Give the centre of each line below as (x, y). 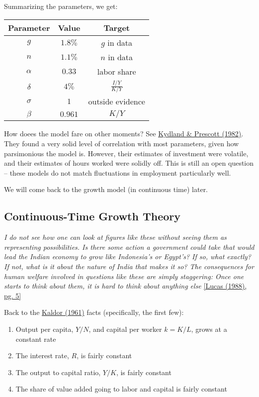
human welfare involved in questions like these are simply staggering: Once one (124, 276)
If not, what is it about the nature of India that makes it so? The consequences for (129, 266)
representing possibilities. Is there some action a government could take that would (129, 247)
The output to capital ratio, (58, 372)
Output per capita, (44, 329)
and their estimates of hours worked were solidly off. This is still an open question (129, 163)
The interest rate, (42, 355)
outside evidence (117, 101)
